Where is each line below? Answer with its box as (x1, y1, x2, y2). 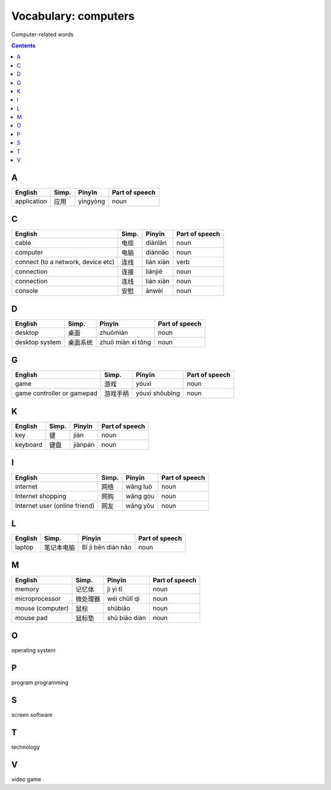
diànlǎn (145, 238, 167, 247)
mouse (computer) (15, 604, 69, 612)
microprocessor (15, 594, 61, 603)
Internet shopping (15, 491, 67, 500)
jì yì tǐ (107, 584, 123, 593)
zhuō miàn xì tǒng (99, 338, 151, 346)
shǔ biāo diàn (107, 613, 146, 622)
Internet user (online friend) (15, 501, 95, 510)
